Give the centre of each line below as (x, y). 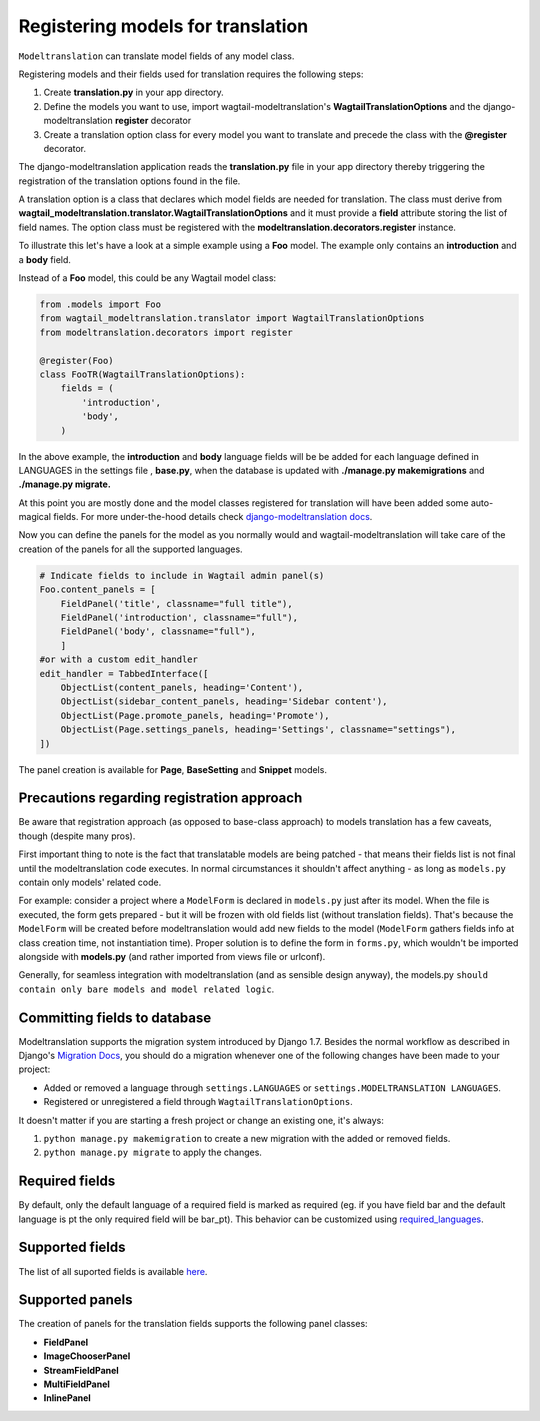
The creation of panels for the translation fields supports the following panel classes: (193, 1324)
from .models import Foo (100, 304)
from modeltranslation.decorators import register (166, 332)
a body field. (45, 259)
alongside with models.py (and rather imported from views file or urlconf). (172, 956)
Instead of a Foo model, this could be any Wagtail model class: (147, 278)
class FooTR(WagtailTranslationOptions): (142, 374)
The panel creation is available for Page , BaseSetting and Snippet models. (172, 769)
